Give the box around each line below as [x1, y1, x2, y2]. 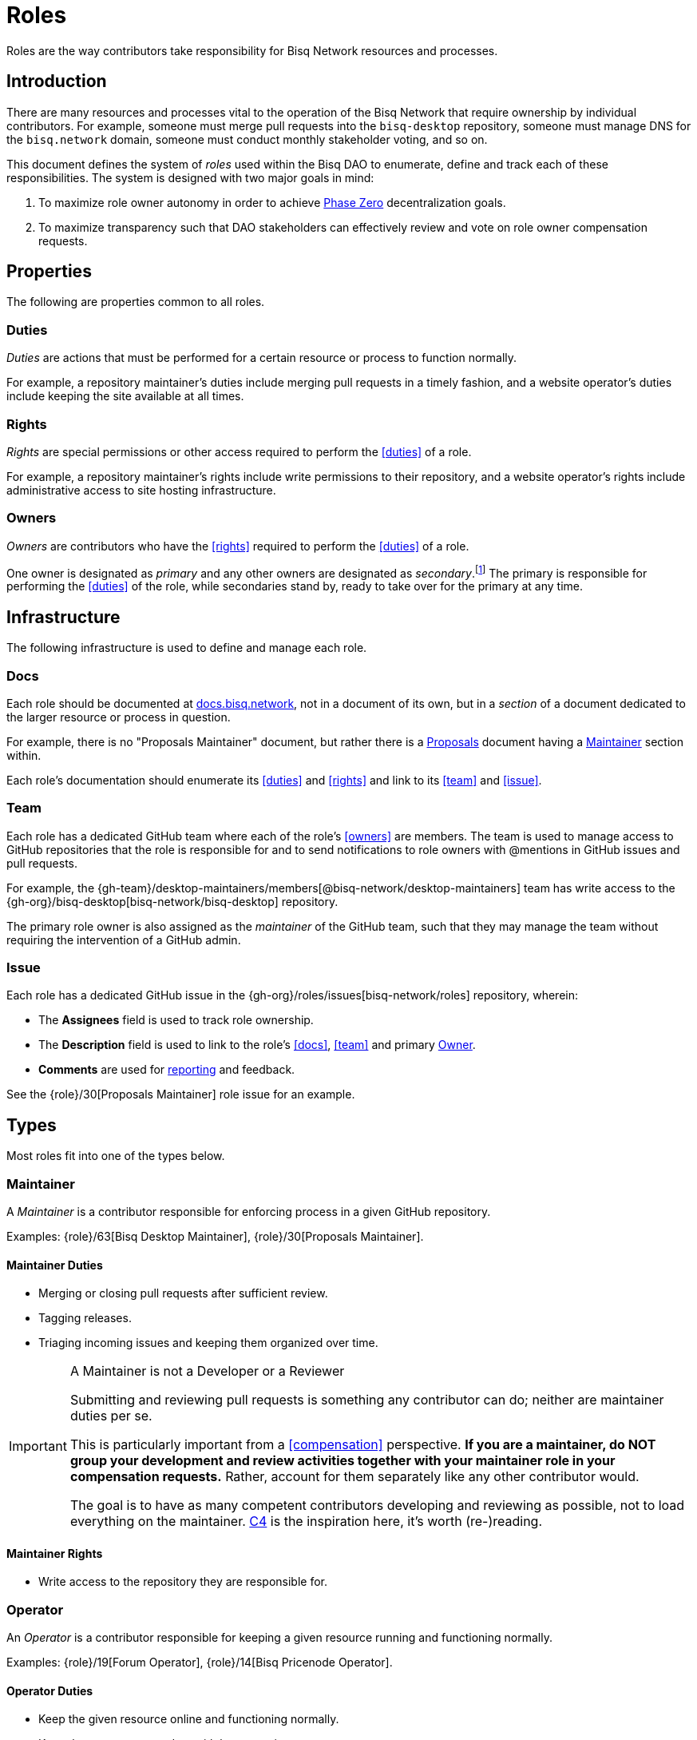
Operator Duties [6, 1683, 93, 1698]
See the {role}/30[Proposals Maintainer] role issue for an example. [6, 1087, 355, 1102]
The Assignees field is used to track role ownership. [38, 1013, 314, 1027]
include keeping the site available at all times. [6, 389, 244, 403]
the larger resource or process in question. [6, 709, 231, 724]
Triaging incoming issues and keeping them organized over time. [38, 1336, 378, 1350]
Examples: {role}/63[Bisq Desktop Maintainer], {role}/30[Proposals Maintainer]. [6, 1230, 424, 1244]
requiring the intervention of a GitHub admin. [6, 932, 241, 947]
